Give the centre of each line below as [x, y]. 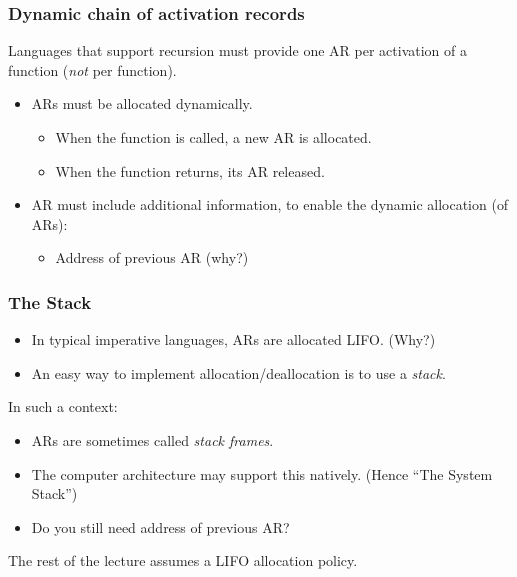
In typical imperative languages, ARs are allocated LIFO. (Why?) [233, 339]
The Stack [50, 301]
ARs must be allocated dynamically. [142, 103]
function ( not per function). [92, 69]
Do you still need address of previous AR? [160, 526]
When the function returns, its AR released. [190, 170]
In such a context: [63, 406]
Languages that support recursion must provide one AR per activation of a [238, 50]
